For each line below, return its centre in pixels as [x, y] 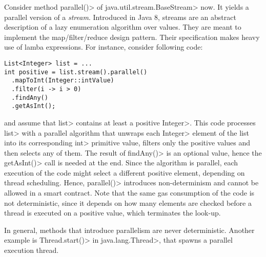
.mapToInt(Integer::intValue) [63, 81]
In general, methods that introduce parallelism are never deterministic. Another [129, 230]
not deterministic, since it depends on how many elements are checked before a [128, 202]
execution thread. [32, 250]
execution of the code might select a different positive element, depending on [125, 172]
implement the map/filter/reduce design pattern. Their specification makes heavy [132, 37]
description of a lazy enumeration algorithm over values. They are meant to [123, 27]
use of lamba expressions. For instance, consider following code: [104, 47]
